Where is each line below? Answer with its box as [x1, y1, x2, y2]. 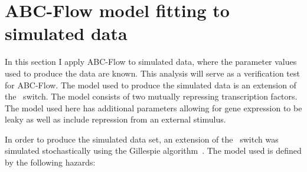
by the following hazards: [5, 156, 96, 168]
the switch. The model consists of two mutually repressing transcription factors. [5, 90, 298, 102]
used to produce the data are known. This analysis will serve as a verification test [5, 67, 300, 79]
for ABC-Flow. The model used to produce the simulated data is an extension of [5, 78, 296, 91]
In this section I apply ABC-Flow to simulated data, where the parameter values [5, 55, 297, 68]
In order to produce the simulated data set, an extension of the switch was [5, 133, 279, 145]
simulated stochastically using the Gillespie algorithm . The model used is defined [5, 144, 302, 157]
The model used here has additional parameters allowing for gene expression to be [5, 101, 302, 114]
